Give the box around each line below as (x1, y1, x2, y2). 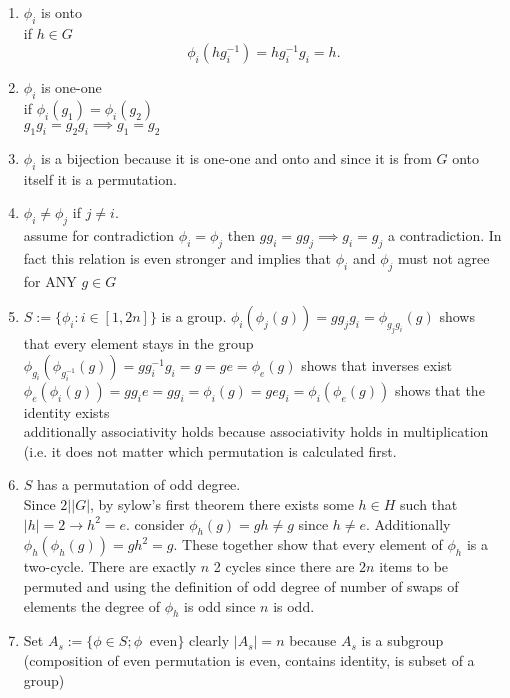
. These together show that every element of (173, 534, 443, 555)
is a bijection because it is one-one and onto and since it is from (40, 147, 432, 168)
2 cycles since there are (213, 556, 355, 577)
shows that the (394, 379, 485, 400)
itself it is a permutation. (23, 168, 177, 189)
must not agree (398, 247, 490, 268)
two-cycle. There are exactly (23, 556, 197, 577)
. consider (126, 513, 185, 534)
